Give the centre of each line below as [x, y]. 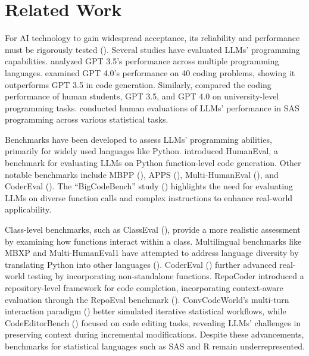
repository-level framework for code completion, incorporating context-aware [144, 288]
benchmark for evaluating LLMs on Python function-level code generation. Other [153, 163]
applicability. [28, 209]
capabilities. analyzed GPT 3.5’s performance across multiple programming [142, 61]
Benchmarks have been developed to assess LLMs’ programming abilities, [138, 139]
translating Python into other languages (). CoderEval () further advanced [141, 264]
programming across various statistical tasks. [87, 119]
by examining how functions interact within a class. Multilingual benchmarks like [153, 241]
